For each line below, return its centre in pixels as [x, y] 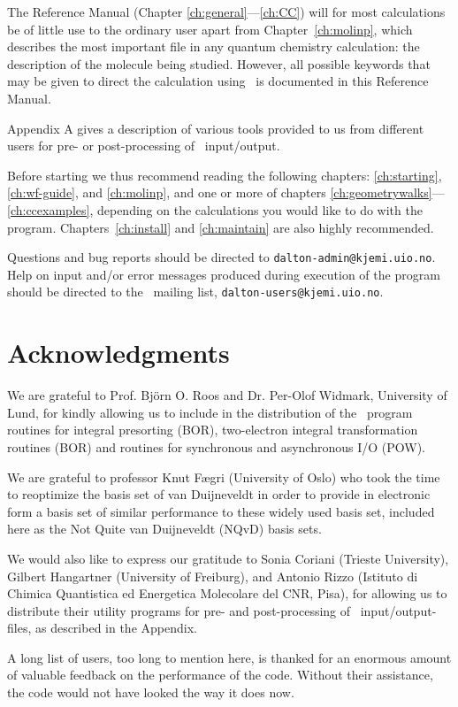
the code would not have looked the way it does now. [151, 692]
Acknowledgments [118, 353]
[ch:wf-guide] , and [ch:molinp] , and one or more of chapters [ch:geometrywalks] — [226, 192]
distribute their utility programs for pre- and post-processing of [179, 610]
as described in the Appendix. [116, 628]
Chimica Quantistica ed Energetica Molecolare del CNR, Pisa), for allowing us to [227, 593]
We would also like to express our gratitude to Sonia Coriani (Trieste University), [228, 558]
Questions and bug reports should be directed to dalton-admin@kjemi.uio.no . [221, 257]
